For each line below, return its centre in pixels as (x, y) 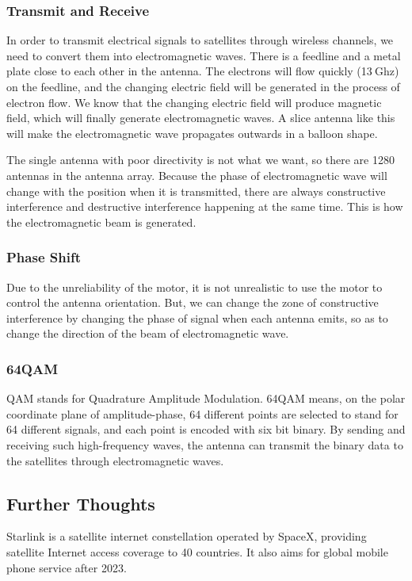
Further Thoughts (81, 503)
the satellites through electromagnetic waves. (115, 460)
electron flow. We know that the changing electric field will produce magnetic (194, 102)
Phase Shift (44, 257)
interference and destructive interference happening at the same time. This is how (205, 206)
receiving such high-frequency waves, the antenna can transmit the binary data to (205, 444)
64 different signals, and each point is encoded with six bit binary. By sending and (206, 429)
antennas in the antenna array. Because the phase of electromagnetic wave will (197, 175)
